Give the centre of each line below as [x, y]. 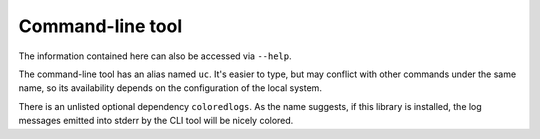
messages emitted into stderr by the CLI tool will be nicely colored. [156, 121]
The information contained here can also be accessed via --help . [155, 56]
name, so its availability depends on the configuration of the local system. [170, 88]
